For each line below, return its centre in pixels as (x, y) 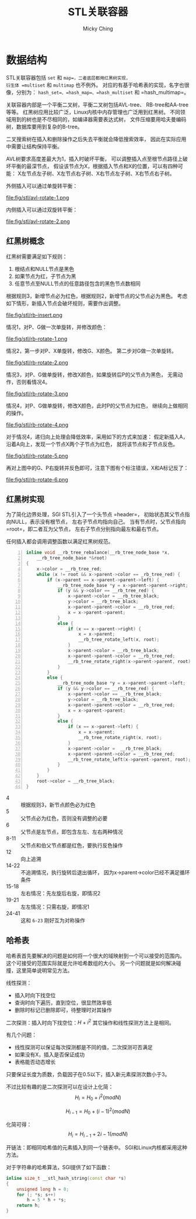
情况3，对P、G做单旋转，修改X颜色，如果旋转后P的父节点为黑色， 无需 (92, 375)
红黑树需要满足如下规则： (37, 256)
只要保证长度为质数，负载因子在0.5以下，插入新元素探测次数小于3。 (88, 1074)
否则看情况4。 (33, 382)
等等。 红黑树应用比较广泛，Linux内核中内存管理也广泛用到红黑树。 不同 (93, 112)
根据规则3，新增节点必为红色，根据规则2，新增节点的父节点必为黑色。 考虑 (97, 296)
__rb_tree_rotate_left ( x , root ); (119, 640)
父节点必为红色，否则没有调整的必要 (64, 818)
